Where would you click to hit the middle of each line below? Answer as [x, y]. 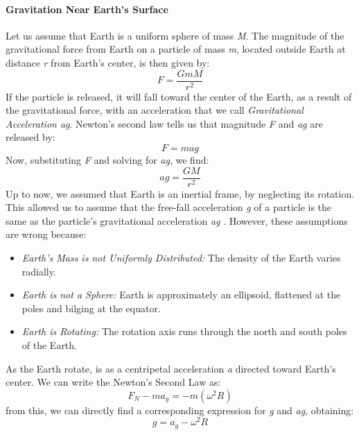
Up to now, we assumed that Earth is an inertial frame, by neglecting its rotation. [180, 193]
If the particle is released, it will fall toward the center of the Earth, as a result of [179, 96]
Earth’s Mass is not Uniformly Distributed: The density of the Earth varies [181, 258]
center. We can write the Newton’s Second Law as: [113, 382]
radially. [39, 271]
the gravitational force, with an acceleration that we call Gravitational [155, 110]
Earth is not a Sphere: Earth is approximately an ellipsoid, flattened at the [181, 295]
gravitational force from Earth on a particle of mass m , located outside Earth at [176, 49]
